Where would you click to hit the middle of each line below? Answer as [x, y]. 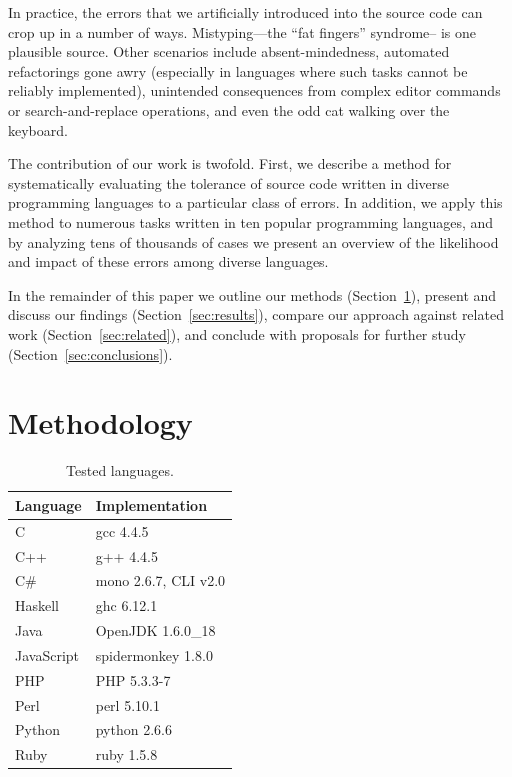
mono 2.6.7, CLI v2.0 [160, 580]
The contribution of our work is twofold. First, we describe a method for [230, 163]
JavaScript [47, 654]
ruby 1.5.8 [126, 754]
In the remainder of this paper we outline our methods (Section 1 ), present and [252, 294]
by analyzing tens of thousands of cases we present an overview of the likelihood [253, 241]
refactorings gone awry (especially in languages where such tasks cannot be [238, 70]
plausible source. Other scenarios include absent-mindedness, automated [229, 51]
